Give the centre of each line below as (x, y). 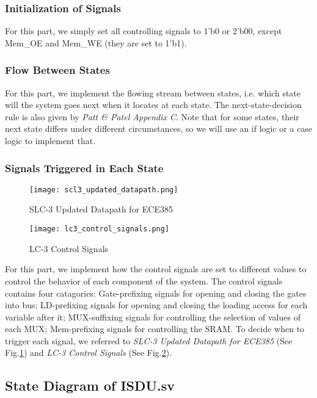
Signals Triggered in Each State (84, 168)
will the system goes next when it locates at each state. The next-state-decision (153, 105)
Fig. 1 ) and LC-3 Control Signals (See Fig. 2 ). (89, 353)
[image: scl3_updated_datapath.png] (104, 190)
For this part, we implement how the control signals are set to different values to (156, 269)
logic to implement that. (50, 140)
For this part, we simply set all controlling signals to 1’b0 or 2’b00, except (144, 31)
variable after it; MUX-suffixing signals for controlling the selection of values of (153, 317)
